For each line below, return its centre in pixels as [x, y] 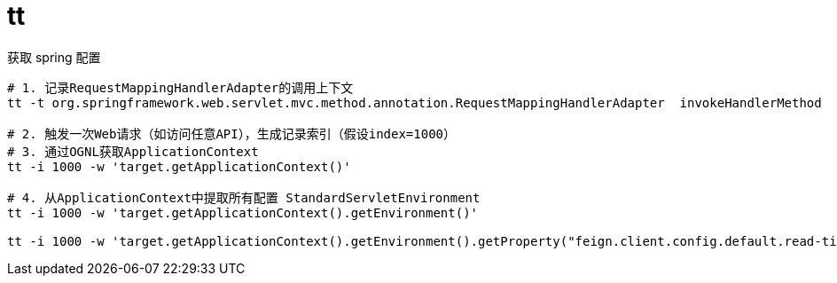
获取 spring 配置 [54, 57]
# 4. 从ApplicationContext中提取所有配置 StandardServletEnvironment [244, 197]
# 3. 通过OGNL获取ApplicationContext [133, 151]
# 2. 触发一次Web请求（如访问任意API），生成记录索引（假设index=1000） [232, 134]
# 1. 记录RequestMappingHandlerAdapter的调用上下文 [180, 87]
